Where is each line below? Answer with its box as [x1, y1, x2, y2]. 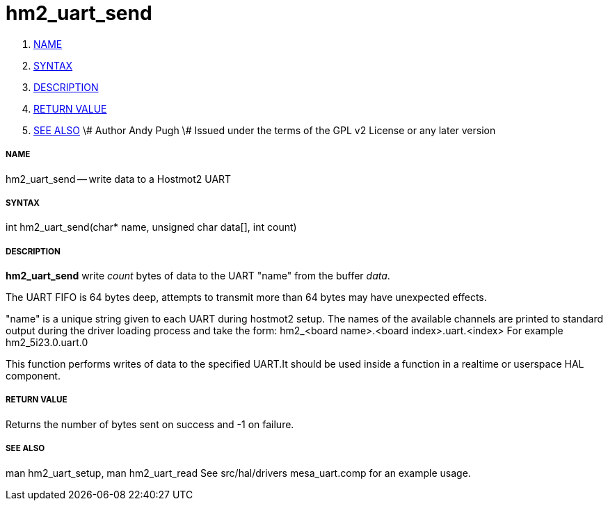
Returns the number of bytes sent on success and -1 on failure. [6, 418, 294, 430]
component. [6, 370, 61, 382]
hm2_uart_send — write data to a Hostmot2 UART [6, 172, 232, 185]
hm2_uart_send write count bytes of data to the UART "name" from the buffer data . [6, 270, 390, 282]
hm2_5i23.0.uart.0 [6, 336, 88, 349]
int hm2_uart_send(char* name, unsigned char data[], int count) [6, 221, 297, 234]
